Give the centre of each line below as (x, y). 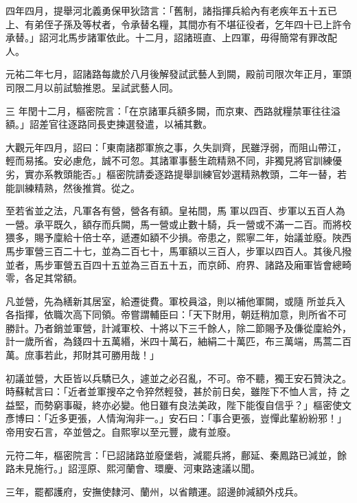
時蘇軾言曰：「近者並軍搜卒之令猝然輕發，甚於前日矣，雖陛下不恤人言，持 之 (178, 391)
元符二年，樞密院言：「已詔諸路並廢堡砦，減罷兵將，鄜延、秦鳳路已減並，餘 (176, 455)
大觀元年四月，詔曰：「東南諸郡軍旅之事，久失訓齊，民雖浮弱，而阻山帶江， (176, 147)
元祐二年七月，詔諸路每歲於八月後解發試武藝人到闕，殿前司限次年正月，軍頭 (178, 74)
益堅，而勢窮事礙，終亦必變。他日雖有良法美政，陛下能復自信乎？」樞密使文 (178, 404)
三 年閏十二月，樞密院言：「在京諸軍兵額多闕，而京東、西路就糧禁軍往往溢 (173, 110)
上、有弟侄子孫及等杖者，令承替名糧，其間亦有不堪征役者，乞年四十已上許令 (178, 24)
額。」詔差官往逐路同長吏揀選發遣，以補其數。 (109, 124)
